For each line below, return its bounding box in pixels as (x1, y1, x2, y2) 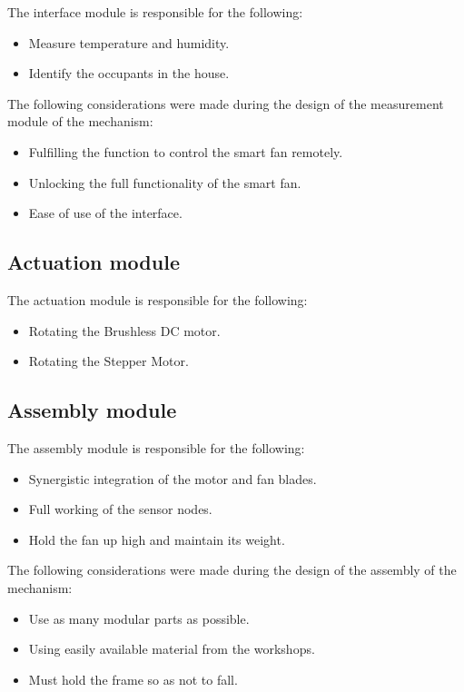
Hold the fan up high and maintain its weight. (28, 529, 285, 549)
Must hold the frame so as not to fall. (28, 669, 238, 688)
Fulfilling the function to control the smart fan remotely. (28, 142, 343, 161)
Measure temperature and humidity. (28, 33, 230, 52)
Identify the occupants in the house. (28, 64, 230, 83)
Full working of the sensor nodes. (28, 499, 212, 519)
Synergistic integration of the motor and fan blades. (28, 469, 317, 488)
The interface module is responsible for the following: (7, 3, 303, 21)
